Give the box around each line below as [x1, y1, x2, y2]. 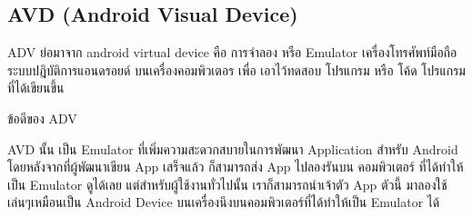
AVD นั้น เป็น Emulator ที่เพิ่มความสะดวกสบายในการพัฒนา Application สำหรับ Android [7, 139, 458, 158]
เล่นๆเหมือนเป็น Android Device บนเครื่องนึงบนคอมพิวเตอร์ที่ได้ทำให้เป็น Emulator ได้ [7, 192, 440, 212]
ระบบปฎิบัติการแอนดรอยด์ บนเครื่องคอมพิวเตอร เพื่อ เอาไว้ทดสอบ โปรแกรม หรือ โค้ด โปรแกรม [7, 60, 466, 79]
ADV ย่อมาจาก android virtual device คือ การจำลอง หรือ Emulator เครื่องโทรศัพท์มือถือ [7, 43, 457, 62]
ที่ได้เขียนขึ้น [7, 78, 65, 97]
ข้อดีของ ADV [7, 108, 77, 127]
